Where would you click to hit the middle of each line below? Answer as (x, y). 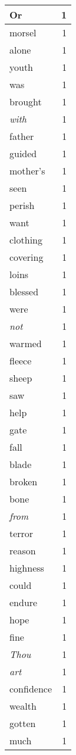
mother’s (27, 171)
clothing (26, 240)
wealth (23, 706)
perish (22, 205)
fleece (21, 361)
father (22, 136)
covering (27, 257)
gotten (23, 723)
